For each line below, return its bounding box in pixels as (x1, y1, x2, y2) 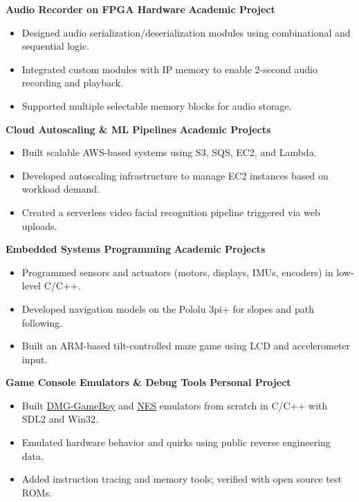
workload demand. (21, 182, 100, 196)
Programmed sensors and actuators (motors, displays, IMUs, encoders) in (21, 264, 333, 279)
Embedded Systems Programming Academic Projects (6, 242, 266, 256)
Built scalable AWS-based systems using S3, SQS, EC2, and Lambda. (21, 145, 317, 160)
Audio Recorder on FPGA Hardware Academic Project (6, 2, 275, 16)
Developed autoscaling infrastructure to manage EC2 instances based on (21, 168, 329, 182)
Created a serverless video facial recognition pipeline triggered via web (21, 204, 320, 219)
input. (21, 351, 48, 366)
